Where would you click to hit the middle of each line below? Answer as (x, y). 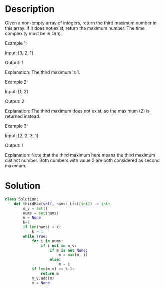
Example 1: (16, 43)
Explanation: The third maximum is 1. (43, 72)
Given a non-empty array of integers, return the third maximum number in (81, 23)
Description (30, 9)
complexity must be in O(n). (34, 33)
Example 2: (17, 82)
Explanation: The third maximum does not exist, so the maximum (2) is (77, 111)
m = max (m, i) (73, 255)
